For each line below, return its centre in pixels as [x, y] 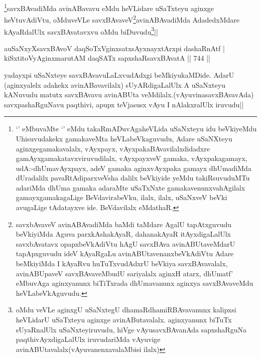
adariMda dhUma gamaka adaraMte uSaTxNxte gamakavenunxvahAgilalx [130, 187]
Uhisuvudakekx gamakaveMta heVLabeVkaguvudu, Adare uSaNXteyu [124, 138]
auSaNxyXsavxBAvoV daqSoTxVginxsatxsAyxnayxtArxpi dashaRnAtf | [114, 48]
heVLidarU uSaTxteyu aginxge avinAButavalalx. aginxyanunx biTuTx [124, 319]
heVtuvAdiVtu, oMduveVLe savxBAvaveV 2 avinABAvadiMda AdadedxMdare [122, 19]
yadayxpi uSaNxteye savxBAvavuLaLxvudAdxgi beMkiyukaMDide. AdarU [119, 74]
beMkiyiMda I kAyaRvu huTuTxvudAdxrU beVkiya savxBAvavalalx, [122, 263]
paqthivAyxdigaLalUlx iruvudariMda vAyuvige [88, 339]
